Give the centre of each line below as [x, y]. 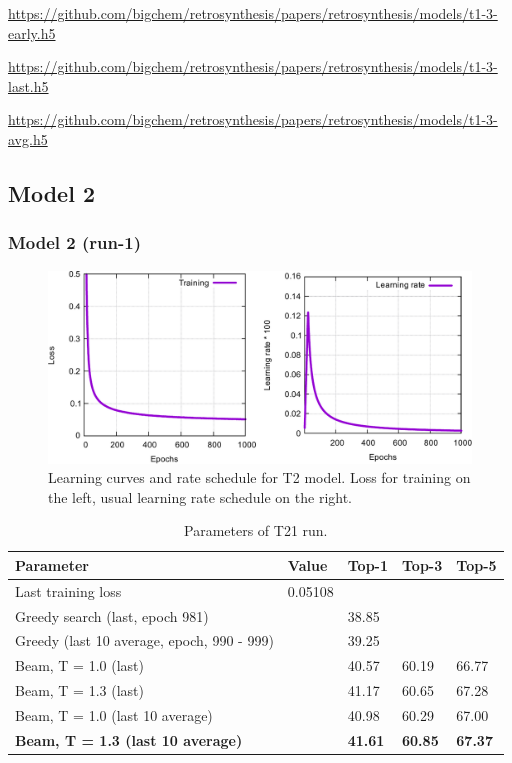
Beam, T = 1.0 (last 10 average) [114, 714]
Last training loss [68, 590]
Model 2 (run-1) [74, 242]
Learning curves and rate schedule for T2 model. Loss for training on [259, 477]
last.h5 [28, 85]
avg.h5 [28, 138]
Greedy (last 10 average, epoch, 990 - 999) [144, 640]
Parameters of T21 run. [256, 530]
